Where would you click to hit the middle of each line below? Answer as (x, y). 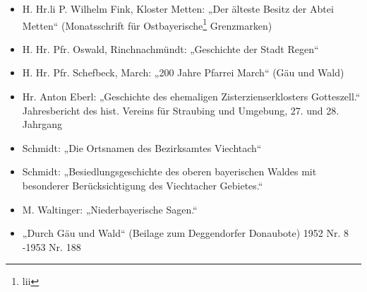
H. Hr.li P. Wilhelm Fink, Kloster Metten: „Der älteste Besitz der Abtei (178, 8)
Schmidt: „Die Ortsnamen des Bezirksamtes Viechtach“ (142, 147)
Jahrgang (42, 124)
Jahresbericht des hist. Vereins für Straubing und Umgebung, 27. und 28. (181, 110)
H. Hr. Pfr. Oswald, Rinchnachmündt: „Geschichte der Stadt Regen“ (170, 48)
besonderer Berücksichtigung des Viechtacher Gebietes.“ (143, 185)
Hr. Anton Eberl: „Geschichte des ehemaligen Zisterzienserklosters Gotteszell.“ (191, 97)
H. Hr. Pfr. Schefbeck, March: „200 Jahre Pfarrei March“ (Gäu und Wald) (183, 72)
